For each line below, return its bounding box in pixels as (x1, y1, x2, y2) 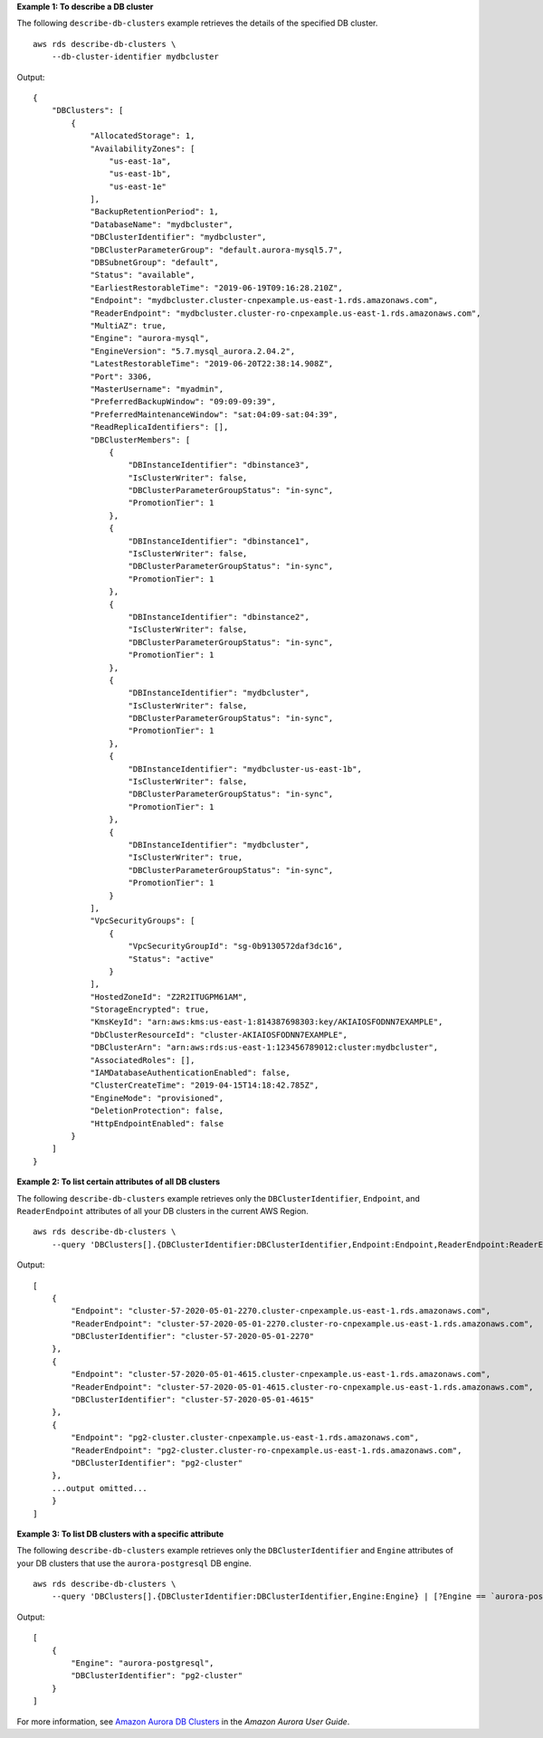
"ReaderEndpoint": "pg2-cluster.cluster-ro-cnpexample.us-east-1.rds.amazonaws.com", (71, 1445, 462, 1456)
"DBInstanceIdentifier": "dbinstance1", (128, 536, 310, 546)
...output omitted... (51, 1483, 148, 1493)
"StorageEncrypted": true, (90, 1004, 210, 1015)
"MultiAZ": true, (90, 320, 167, 330)
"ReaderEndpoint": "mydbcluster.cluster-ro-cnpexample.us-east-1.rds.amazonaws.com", (90, 308, 481, 318)
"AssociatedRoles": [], (90, 1055, 195, 1065)
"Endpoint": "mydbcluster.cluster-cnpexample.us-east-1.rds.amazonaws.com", (90, 295, 439, 306)
